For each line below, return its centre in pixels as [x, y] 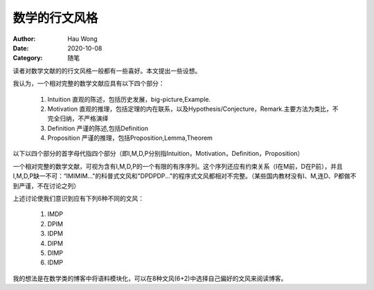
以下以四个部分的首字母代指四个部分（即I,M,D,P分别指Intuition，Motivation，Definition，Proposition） [158, 154]
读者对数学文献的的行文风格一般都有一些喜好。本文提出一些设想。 [107, 71]
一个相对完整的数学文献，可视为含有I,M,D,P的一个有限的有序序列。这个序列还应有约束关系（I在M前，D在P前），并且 [178, 166]
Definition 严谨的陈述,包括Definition [98, 128]
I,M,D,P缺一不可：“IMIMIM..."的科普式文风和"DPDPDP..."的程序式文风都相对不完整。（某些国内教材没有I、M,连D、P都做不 [185, 176]
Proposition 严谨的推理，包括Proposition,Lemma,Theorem [130, 138]
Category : [28, 58]
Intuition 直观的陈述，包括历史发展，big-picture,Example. [129, 99]
